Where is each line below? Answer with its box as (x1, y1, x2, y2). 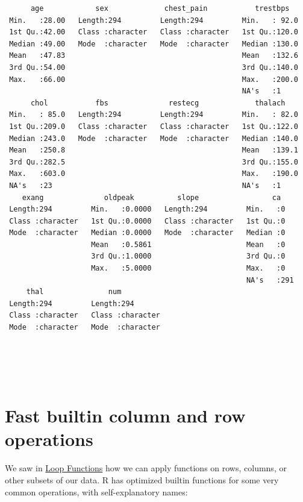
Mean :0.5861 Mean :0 (91, 240, 286, 249)
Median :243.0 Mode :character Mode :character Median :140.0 (9, 134, 298, 143)
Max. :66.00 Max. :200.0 (9, 75, 298, 84)
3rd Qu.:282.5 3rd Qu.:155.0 (9, 157, 298, 166)
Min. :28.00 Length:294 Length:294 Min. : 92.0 (9, 16, 298, 25)
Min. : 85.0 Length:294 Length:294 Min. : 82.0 (9, 110, 298, 119)
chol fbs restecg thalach (30, 98, 286, 107)
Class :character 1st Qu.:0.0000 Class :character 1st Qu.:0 (9, 216, 286, 225)
